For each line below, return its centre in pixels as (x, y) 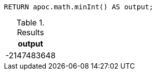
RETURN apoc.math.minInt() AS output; (79, 7)
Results (31, 32)
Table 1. (31, 23)
